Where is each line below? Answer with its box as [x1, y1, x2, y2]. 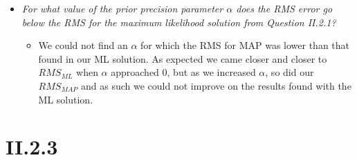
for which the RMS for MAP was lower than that [140, 38, 350, 52]
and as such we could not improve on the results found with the [81, 78, 351, 92]
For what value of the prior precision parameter [21, 1, 223, 15]
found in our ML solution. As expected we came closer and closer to [38, 51, 327, 66]
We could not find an [38, 38, 128, 52]
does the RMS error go [236, 1, 333, 15]
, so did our [265, 65, 314, 79]
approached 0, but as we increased [111, 65, 256, 79]
